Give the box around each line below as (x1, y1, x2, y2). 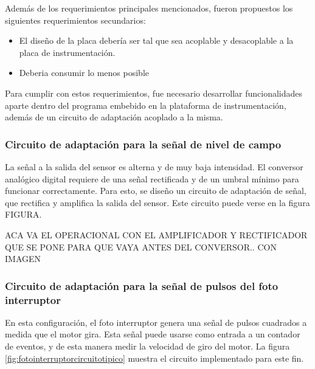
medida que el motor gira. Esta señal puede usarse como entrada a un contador (5, 328, 300, 340)
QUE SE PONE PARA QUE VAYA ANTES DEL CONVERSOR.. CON (5, 240, 277, 253)
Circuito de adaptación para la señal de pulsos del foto (5, 278, 279, 293)
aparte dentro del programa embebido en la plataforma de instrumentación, (5, 98, 286, 111)
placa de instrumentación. (19, 46, 116, 58)
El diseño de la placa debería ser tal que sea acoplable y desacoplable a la (19, 34, 294, 47)
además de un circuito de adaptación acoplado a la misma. (5, 111, 223, 123)
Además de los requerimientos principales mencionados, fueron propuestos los (5, 2, 293, 14)
